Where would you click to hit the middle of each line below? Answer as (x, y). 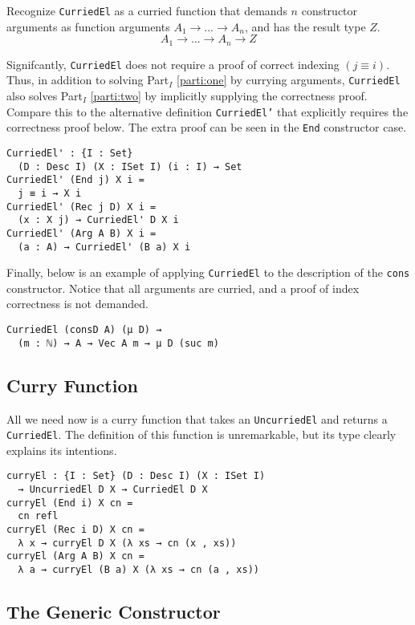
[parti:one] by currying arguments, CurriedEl (289, 80)
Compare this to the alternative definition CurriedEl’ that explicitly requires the (207, 111)
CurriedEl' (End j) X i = (75, 180)
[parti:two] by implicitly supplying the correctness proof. (229, 96)
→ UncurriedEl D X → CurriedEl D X (113, 490)
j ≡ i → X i (50, 193)
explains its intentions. (62, 450)
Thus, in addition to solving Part (88, 80)
